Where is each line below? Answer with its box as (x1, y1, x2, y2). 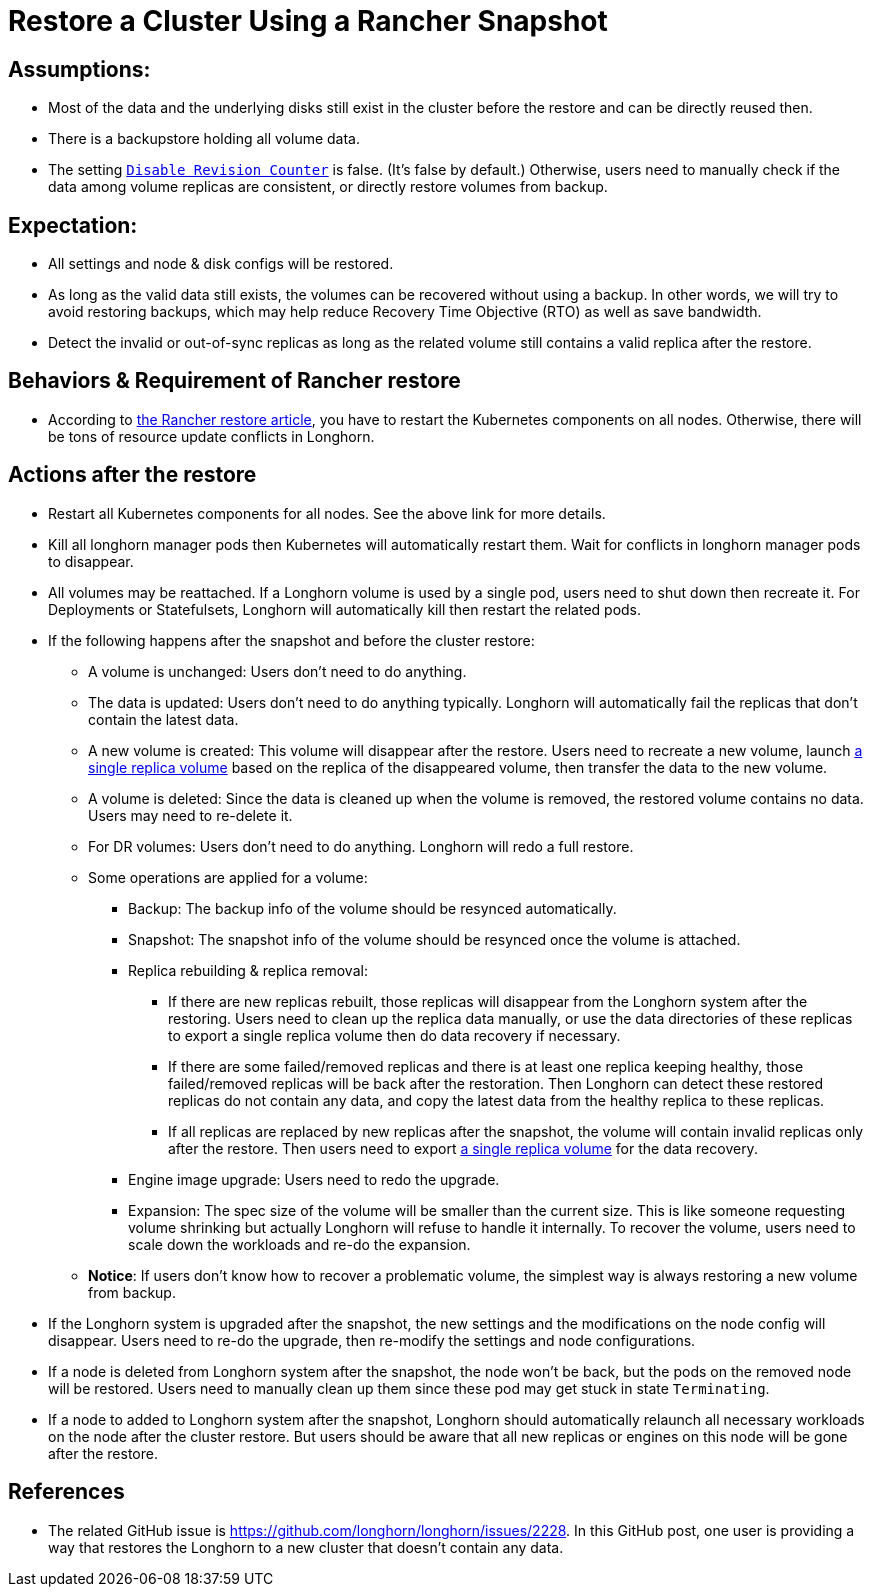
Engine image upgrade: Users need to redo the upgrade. (128, 1170, 500, 1188)
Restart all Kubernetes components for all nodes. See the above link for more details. (48, 504, 606, 522)
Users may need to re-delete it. (88, 806, 293, 824)
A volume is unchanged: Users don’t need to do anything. (88, 662, 467, 680)
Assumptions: (8, 56, 151, 82)
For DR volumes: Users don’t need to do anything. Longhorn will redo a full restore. (88, 837, 634, 855)
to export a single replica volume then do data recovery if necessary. (168, 1026, 621, 1044)
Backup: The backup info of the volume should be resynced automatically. (128, 899, 617, 917)
